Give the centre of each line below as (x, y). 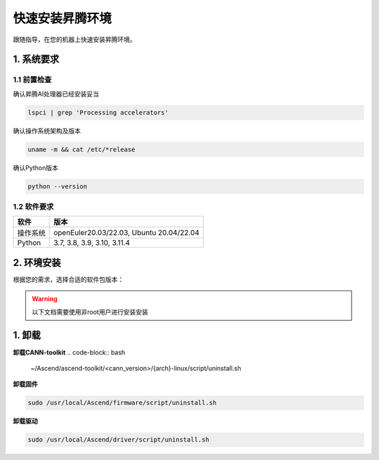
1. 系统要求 (36, 59)
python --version (58, 186)
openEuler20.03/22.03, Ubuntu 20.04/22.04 (127, 233)
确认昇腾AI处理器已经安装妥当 (56, 94)
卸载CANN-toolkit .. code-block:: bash (69, 352)
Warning (45, 299)
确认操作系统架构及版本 (47, 131)
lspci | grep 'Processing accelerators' (98, 112)
